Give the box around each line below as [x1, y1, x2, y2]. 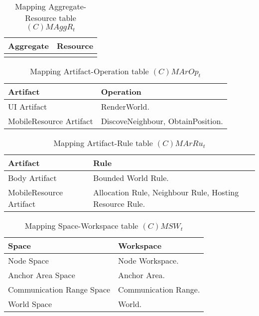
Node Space [8, 255, 49, 267]
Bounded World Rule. [93, 172, 169, 184]
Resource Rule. [93, 198, 145, 210]
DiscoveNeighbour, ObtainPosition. [101, 115, 223, 127]
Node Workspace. [118, 255, 179, 267]
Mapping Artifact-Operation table [30, 65, 149, 77]
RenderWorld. [101, 101, 149, 113]
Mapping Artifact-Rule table [53, 137, 153, 149]
